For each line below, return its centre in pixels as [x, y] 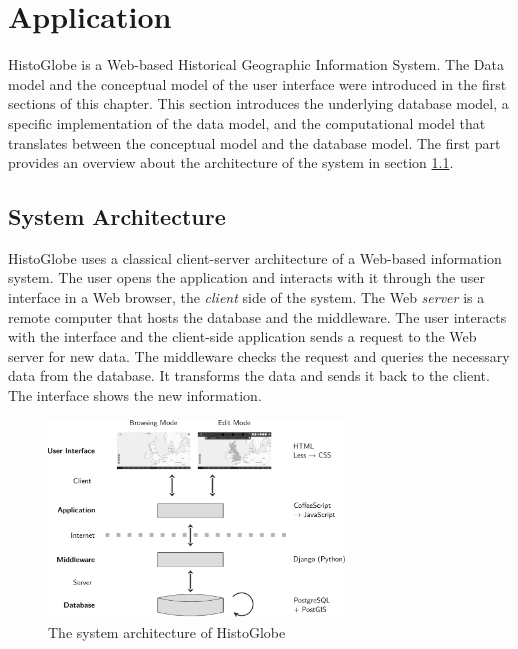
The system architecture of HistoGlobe [167, 631]
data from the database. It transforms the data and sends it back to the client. [249, 375]
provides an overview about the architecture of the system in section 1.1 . [231, 162]
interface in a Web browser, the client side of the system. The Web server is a [246, 297]
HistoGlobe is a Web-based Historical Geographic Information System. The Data [256, 64]
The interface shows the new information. [135, 395]
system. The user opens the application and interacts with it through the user [247, 277]
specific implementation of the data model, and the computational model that [247, 122]
